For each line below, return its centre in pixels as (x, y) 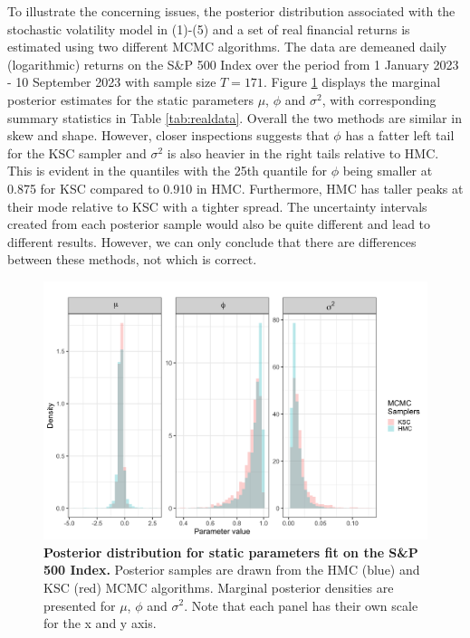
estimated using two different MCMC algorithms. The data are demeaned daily (227, 47)
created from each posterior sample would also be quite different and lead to (219, 224)
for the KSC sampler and (77, 152)
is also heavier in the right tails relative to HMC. (303, 152)
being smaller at (388, 171)
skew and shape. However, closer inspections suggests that (168, 135)
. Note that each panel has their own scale (301, 605)
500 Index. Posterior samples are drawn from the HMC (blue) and (232, 570)
